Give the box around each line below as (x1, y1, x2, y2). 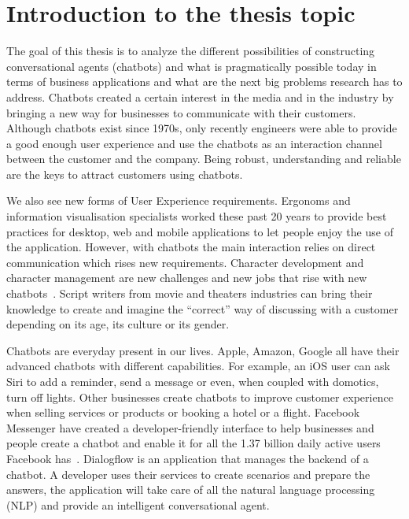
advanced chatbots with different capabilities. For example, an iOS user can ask (6, 358, 390, 374)
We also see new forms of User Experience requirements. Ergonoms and (6, 192, 351, 209)
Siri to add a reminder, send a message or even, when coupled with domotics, (6, 373, 379, 389)
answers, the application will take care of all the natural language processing (6, 481, 375, 498)
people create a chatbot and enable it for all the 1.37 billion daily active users (6, 435, 381, 451)
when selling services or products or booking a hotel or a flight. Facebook (6, 404, 360, 421)
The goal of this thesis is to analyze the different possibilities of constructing (6, 43, 375, 59)
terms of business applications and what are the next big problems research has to (6, 73, 403, 90)
